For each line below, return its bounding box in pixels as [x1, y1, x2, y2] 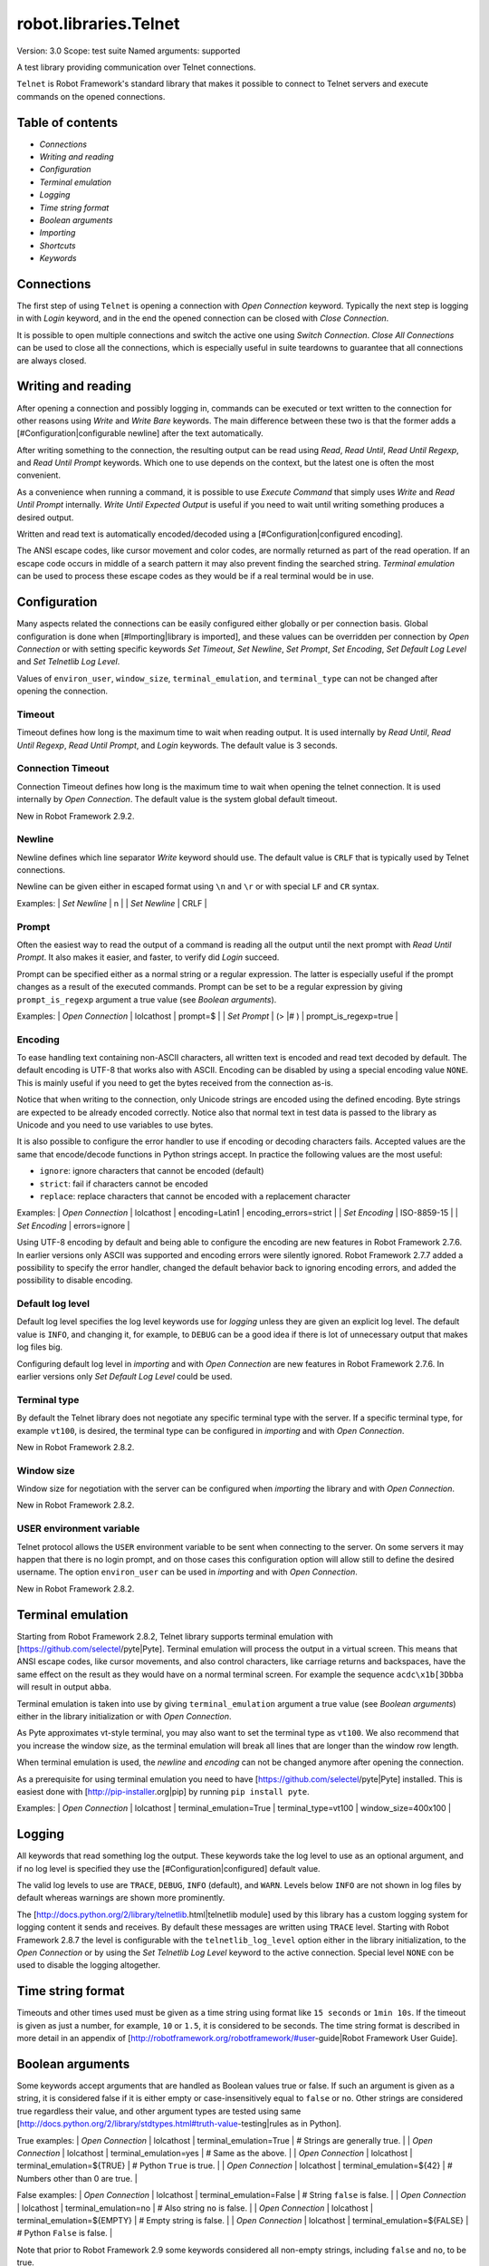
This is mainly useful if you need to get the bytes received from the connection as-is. [16, 1077, 334, 1088]
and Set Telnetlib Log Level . [16, 656, 120, 667]
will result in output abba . [16, 1681, 112, 1692]
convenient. [16, 470, 61, 480]
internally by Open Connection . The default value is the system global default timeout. [16, 794, 338, 805]
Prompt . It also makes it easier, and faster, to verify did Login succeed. [16, 952, 280, 963]
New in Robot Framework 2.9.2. [16, 810, 135, 821]
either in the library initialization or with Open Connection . [16, 1711, 232, 1722]
